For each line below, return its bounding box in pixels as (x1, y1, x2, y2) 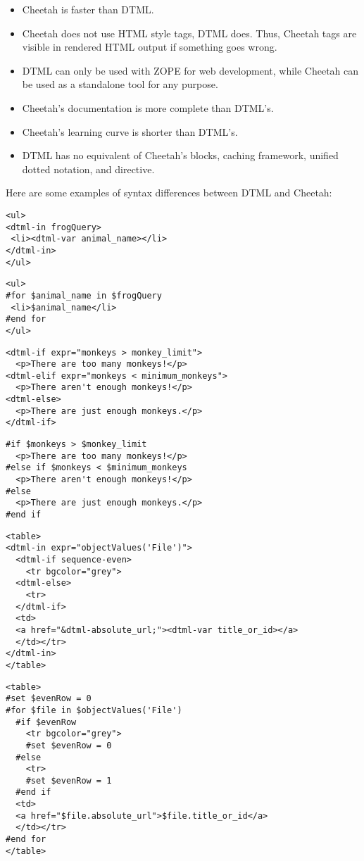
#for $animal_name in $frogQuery (6, 290, 162, 301)
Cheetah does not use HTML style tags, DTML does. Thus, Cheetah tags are (22, 25, 357, 40)
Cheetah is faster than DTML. (22, 2, 154, 16)
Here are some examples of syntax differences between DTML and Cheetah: (6, 185, 332, 200)
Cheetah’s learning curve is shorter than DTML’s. (22, 124, 238, 139)
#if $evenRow (15, 717, 77, 727)
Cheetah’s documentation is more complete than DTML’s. (22, 100, 274, 115)
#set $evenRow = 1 (25, 775, 112, 786)
